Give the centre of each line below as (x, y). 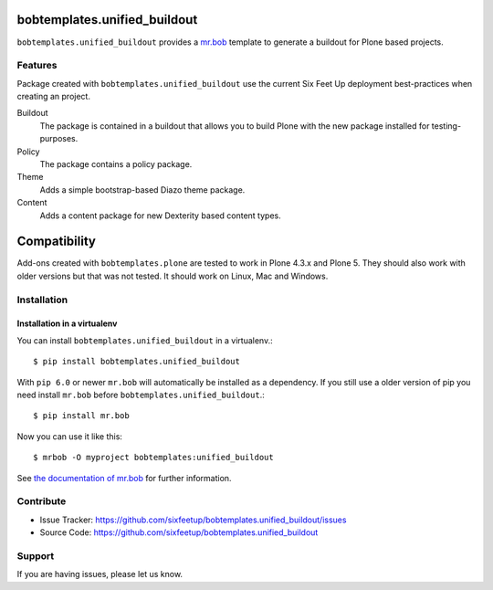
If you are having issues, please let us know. (100, 574)
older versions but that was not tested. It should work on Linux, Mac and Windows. (173, 276)
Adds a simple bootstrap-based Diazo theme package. (142, 190)
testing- (446, 126)
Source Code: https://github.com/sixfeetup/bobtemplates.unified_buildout (179, 532)
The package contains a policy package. (116, 164)
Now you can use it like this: (70, 436)
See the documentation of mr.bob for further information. (124, 478)
